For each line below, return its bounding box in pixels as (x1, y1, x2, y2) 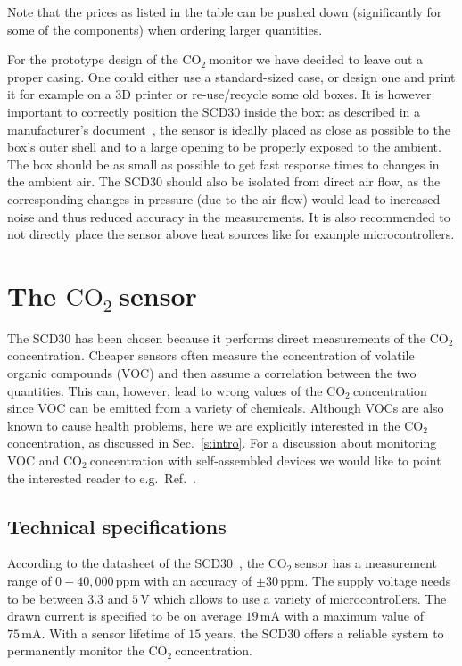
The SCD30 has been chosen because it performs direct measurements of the (7, 328, 425, 347)
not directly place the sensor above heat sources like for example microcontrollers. (7, 225, 455, 243)
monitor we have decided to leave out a (209, 50, 424, 69)
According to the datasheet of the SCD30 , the (7, 554, 265, 572)
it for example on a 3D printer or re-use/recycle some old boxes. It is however (7, 85, 432, 103)
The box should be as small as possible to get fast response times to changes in (7, 154, 440, 173)
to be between (7, 588, 84, 607)
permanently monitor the (7, 641, 144, 660)
